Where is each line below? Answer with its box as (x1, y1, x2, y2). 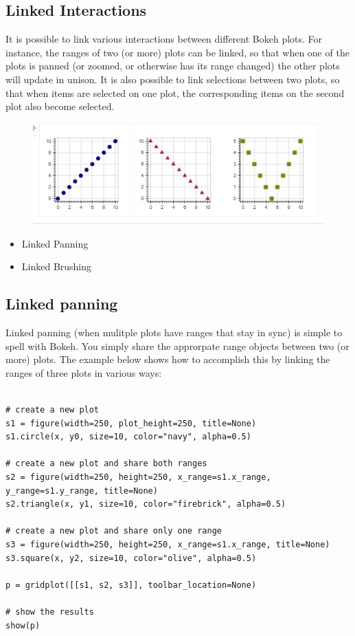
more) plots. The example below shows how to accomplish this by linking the (5, 352, 330, 366)
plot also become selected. (5, 99, 115, 113)
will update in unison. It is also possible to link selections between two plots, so (5, 72, 340, 86)
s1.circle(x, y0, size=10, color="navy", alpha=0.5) (5, 432, 251, 442)
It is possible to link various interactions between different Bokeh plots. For (5, 32, 323, 46)
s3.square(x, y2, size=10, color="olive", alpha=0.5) (5, 553, 257, 563)
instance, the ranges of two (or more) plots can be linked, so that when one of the (5, 45, 350, 59)
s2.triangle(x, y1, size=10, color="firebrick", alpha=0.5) (5, 499, 286, 509)
